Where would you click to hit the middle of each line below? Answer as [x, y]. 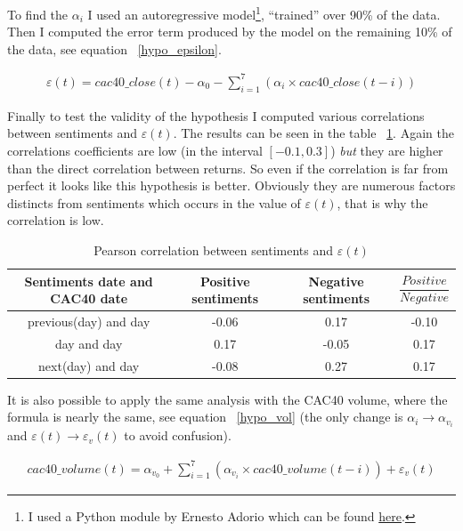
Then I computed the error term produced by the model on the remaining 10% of [230, 32]
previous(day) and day [89, 321]
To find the [38, 14]
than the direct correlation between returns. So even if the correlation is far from [228, 168]
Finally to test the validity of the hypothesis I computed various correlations [216, 115]
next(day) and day [89, 365]
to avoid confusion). [178, 435]
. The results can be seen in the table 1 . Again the [313, 133]
